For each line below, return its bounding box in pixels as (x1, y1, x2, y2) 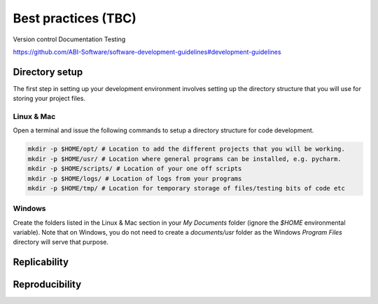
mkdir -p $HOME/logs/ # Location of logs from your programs (27, 174, 242, 182)
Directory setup (13, 66, 83, 78)
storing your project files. (13, 95, 85, 103)
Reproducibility (13, 279, 82, 291)
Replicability (13, 256, 69, 268)
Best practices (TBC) (13, 11, 136, 26)
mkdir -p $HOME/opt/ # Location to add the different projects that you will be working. (27, 145, 346, 153)
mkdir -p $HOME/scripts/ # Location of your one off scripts (27, 165, 242, 173)
